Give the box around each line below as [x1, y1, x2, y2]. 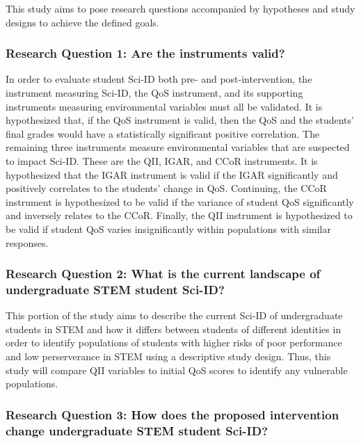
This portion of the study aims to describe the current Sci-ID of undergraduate [6, 308, 343, 323]
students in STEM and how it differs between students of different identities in [6, 321, 342, 336]
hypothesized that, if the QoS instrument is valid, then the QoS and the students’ [6, 113, 354, 127]
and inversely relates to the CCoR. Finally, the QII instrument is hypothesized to [6, 208, 353, 223]
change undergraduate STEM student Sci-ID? [6, 421, 268, 439]
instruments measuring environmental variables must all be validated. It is [6, 99, 323, 113]
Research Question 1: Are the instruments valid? [6, 45, 285, 62]
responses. [6, 235, 49, 250]
